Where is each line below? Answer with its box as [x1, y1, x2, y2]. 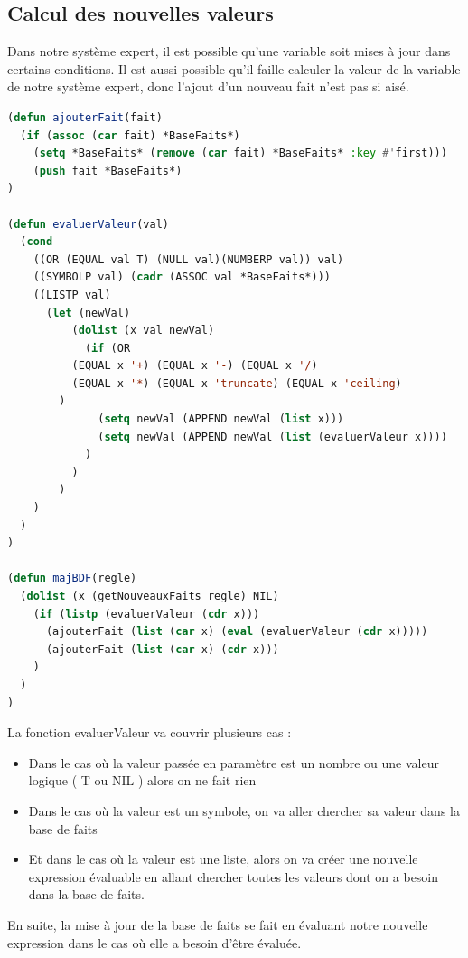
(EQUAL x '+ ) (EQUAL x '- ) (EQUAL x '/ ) [71, 359, 318, 373]
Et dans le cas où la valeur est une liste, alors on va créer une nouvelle [28, 849, 418, 868]
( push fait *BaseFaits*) [33, 164, 183, 177]
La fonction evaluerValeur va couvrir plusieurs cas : [7, 723, 292, 742]
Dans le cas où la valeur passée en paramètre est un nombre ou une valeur [28, 753, 439, 772]
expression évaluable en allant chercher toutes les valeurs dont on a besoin [28, 867, 439, 886]
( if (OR [84, 341, 131, 355]
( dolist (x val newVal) [71, 324, 215, 337]
